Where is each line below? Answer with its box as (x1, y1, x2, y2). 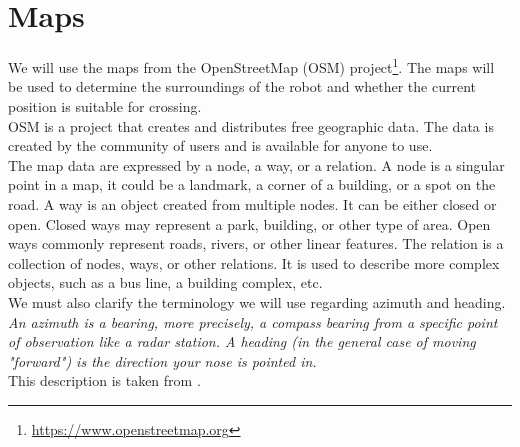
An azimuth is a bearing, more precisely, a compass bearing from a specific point (8, 311, 498, 332)
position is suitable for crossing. (8, 95, 202, 116)
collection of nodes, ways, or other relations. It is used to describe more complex (8, 252, 500, 273)
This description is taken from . (8, 370, 201, 391)
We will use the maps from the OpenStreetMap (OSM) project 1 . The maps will (8, 54, 495, 77)
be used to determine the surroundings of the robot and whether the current (8, 76, 476, 97)
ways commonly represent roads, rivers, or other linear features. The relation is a (8, 233, 504, 254)
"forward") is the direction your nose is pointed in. (8, 350, 317, 371)
